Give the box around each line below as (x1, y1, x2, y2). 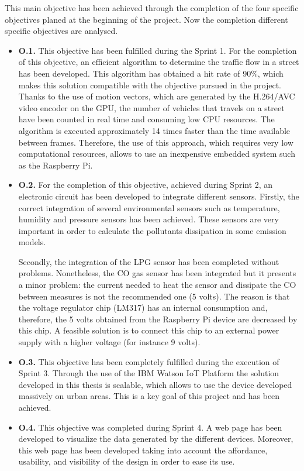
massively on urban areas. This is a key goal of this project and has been (18, 390, 280, 402)
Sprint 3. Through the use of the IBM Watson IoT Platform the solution (18, 367, 279, 379)
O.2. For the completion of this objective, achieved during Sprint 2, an (18, 178, 273, 191)
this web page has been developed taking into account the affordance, (18, 444, 268, 456)
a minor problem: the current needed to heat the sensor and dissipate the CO (18, 279, 296, 291)
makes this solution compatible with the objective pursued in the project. (18, 78, 281, 91)
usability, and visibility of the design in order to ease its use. (18, 455, 235, 467)
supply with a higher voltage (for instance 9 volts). (18, 336, 201, 348)
